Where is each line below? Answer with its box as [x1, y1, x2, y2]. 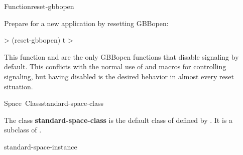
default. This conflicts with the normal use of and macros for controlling [4, 61, 226, 72]
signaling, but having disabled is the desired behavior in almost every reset [4, 71, 234, 81]
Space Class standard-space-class [4, 98, 104, 108]
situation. [4, 81, 33, 91]
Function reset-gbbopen [4, 1, 74, 11]
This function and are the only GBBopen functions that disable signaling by [4, 51, 239, 62]
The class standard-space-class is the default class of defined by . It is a [4, 114, 233, 125]
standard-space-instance [4, 141, 77, 151]
